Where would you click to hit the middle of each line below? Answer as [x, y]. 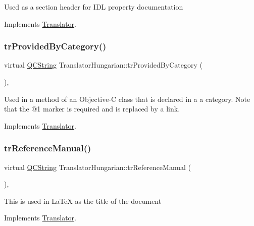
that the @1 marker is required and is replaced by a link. [92, 109]
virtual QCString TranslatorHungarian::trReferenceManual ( [98, 167]
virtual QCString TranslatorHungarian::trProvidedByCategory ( [103, 65]
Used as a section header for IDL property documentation [94, 7]
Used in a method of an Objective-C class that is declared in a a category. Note [127, 99]
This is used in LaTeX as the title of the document [83, 201]
